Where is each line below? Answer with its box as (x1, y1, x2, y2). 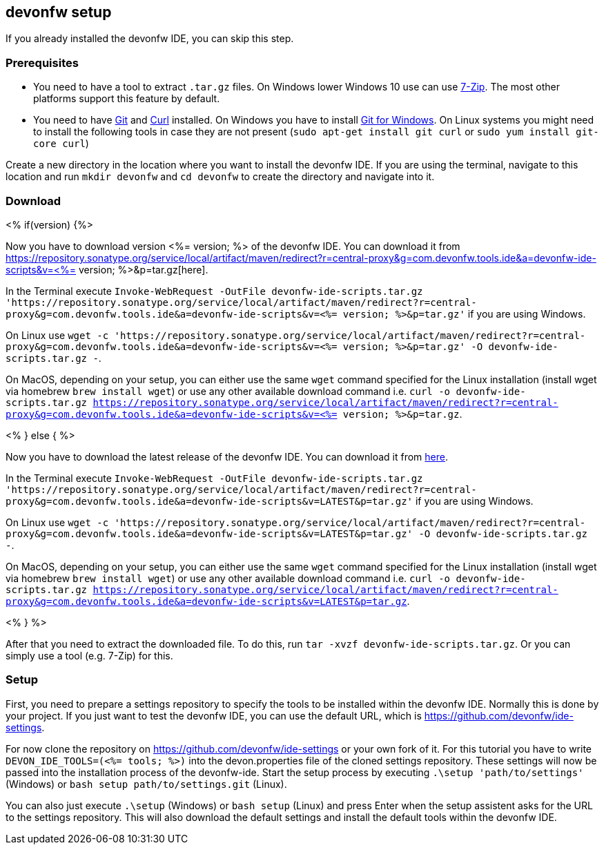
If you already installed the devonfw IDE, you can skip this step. (6, 32, 294, 45)
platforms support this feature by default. (33, 93, 220, 105)
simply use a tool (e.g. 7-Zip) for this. (6, 649, 173, 661)
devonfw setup (6, 3, 112, 21)
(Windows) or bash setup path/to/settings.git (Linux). (6, 777, 287, 790)
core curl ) (33, 137, 89, 150)
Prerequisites (6, 55, 79, 70)
